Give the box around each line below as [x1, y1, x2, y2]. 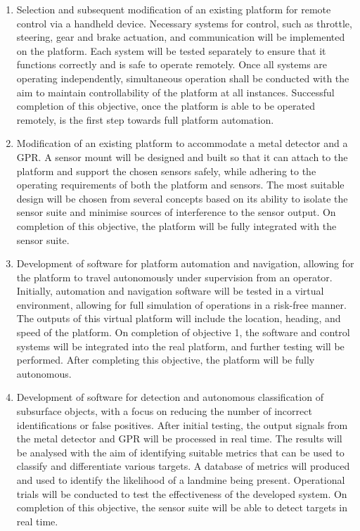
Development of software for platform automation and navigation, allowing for [16, 256, 354, 271]
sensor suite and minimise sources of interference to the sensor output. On [16, 205, 336, 219]
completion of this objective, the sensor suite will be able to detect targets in [16, 500, 347, 515]
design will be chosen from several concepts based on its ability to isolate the [16, 191, 348, 205]
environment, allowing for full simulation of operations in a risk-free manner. [16, 297, 347, 312]
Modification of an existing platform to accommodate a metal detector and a [16, 136, 348, 151]
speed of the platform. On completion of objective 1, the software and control [16, 325, 350, 340]
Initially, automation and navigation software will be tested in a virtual [16, 283, 324, 298]
